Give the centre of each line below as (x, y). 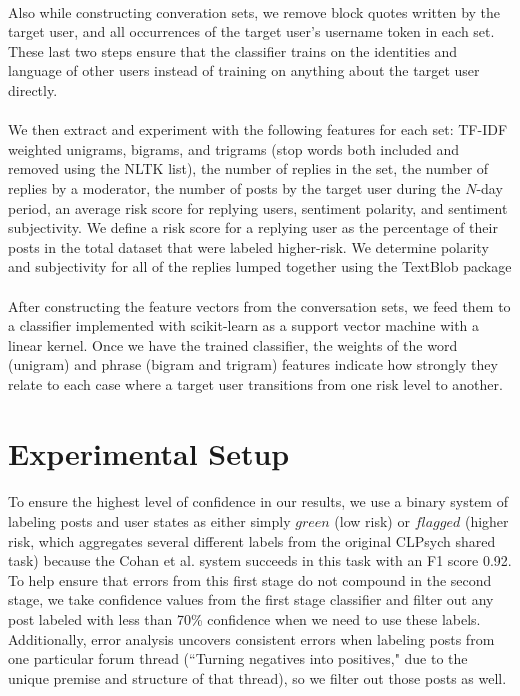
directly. (33, 89)
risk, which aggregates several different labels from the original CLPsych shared (252, 540)
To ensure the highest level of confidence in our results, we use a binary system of (258, 501)
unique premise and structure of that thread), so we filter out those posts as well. (257, 677)
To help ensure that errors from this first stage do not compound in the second (250, 579)
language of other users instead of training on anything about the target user (244, 70)
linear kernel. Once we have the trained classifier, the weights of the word (233, 344)
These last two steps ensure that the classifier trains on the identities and (233, 50)
